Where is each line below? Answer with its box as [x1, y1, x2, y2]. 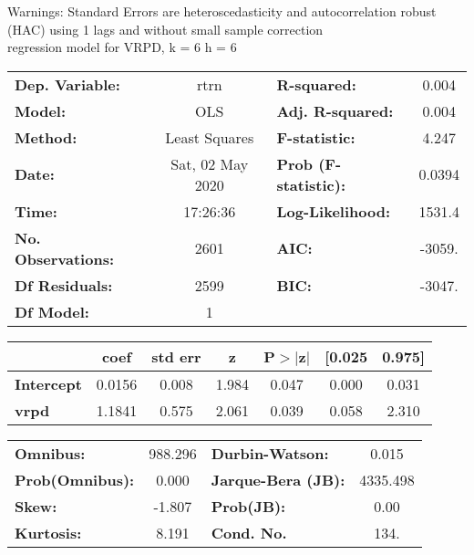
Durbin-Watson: [211, 442, 329, 464]
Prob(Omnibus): [15, 468, 135, 490]
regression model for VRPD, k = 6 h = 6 [7, 37, 237, 57]
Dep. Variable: [15, 73, 120, 95]
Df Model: [15, 300, 89, 322]
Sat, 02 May [170, 152, 249, 174]
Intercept [15, 372, 82, 394]
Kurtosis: [15, 521, 82, 543]
